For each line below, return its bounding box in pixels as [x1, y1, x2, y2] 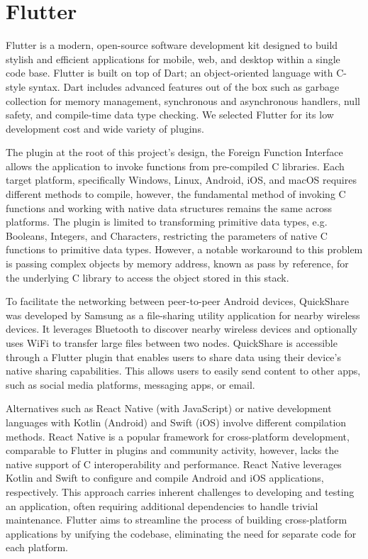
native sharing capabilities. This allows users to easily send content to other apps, [6, 363, 361, 378]
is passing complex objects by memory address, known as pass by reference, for [6, 256, 349, 271]
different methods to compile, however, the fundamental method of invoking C [6, 187, 346, 201]
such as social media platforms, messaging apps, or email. [6, 377, 255, 392]
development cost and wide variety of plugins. [6, 121, 204, 135]
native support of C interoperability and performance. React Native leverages [6, 456, 342, 471]
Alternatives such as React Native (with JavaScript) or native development [6, 401, 332, 416]
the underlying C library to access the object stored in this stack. [6, 270, 289, 284]
